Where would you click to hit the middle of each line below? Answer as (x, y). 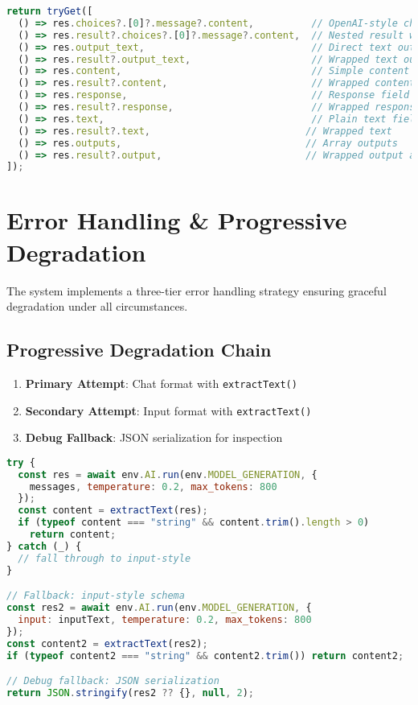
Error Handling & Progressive (177, 220)
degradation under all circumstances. (97, 306)
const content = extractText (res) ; (113, 511)
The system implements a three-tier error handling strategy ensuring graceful (197, 290)
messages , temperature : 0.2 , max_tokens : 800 (153, 486)
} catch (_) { (44, 546)
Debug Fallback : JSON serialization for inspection (154, 437)
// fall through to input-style (104, 558)
